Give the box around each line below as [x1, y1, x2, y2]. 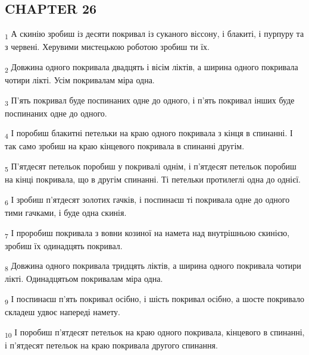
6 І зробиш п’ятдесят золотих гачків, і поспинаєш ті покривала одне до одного [5, 193, 290, 207]
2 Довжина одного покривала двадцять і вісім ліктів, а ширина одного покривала [5, 60, 298, 74]
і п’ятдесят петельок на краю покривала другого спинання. [5, 338, 218, 351]
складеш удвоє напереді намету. [5, 306, 120, 318]
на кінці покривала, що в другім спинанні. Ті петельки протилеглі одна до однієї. [5, 173, 301, 186]
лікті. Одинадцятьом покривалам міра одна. [5, 272, 163, 285]
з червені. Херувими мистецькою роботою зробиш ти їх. [5, 40, 210, 53]
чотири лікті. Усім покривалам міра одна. [5, 74, 155, 86]
